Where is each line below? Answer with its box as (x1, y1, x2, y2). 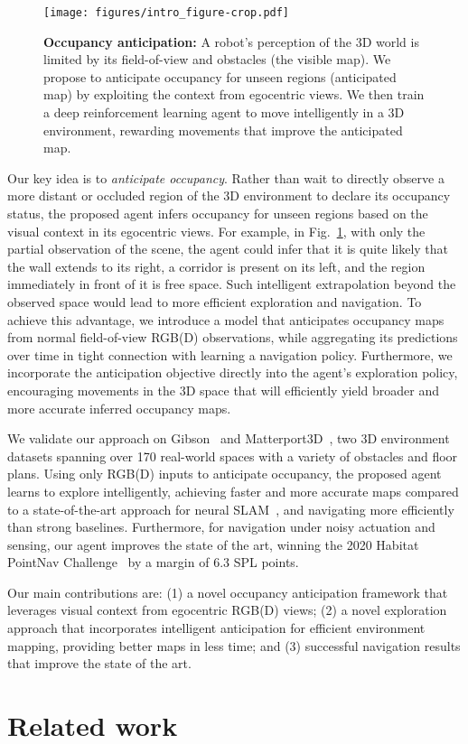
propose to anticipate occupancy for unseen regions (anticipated (43, 67, 397, 86)
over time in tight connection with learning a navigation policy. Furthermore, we (7, 345, 453, 364)
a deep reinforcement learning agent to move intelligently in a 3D (43, 103, 405, 122)
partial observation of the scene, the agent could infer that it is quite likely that (7, 239, 449, 258)
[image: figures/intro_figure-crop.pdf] (43, 6, 290, 19)
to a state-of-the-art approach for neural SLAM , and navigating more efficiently (7, 499, 454, 518)
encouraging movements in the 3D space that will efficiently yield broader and (7, 380, 440, 399)
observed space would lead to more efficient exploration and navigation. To (7, 292, 422, 311)
